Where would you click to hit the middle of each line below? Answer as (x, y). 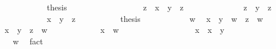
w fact (28, 41)
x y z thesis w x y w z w (155, 18)
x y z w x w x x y (114, 30)
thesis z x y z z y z (159, 7)
